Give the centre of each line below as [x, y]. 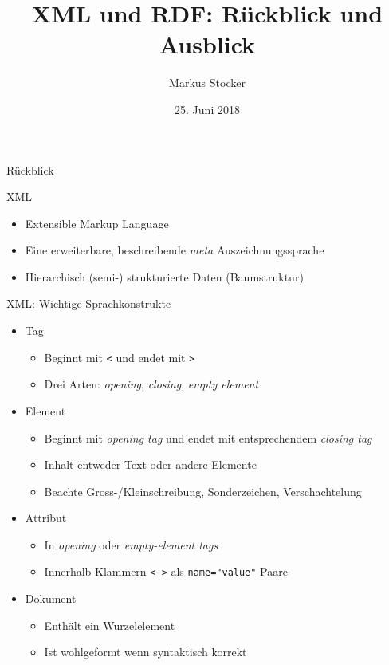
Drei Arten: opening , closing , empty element [151, 384]
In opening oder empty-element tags [131, 544]
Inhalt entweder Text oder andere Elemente [150, 464]
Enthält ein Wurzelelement [110, 625]
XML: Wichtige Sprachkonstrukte [89, 303]
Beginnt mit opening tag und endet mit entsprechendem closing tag [208, 437]
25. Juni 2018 [207, 109]
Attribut [46, 518]
